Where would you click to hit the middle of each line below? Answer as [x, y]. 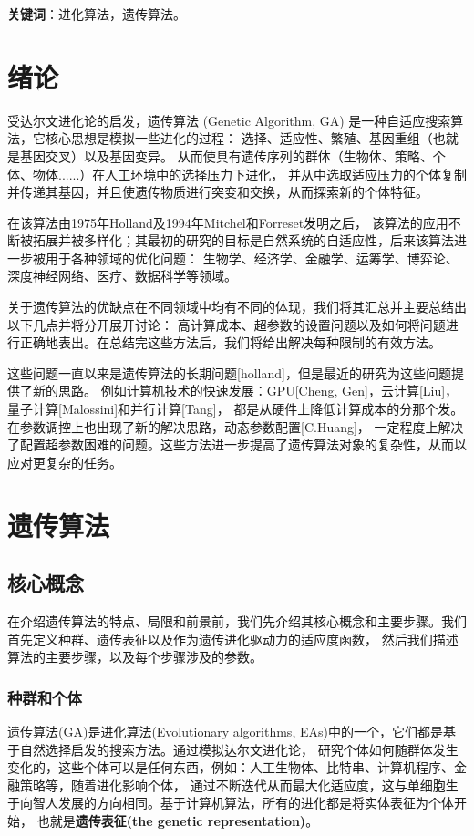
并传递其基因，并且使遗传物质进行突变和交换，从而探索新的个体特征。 [218, 192]
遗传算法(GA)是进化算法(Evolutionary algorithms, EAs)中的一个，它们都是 [225, 731]
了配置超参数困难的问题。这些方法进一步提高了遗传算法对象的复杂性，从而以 [237, 444]
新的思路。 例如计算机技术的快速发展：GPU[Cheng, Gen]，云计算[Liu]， [245, 391]
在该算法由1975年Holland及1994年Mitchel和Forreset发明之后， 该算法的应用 [228, 222]
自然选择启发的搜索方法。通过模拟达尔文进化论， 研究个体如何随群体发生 [239, 749]
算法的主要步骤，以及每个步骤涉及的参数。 [135, 657]
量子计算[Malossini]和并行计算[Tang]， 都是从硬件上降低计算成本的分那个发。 [236, 409]
